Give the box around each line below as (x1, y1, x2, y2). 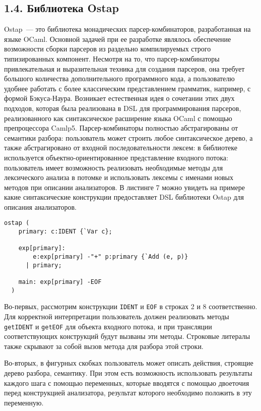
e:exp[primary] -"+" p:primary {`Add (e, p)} (33, 253, 188, 261)
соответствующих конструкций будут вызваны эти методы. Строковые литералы (4, 331, 250, 341)
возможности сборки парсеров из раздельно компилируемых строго (4, 43, 211, 54)
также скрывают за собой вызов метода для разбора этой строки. (4, 340, 204, 351)
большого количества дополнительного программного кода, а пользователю (4, 73, 235, 84)
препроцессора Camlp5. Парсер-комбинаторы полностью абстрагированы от (4, 123, 238, 133)
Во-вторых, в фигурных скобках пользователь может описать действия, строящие (4, 358, 253, 368)
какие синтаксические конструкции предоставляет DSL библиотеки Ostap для (4, 192, 244, 202)
